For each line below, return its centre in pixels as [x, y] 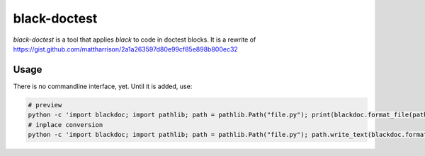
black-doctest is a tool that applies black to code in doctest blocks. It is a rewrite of [135, 40]
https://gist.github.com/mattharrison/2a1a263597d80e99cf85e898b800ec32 [126, 49]
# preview [45, 105]
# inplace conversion [66, 125]
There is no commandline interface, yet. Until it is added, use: [103, 86]
